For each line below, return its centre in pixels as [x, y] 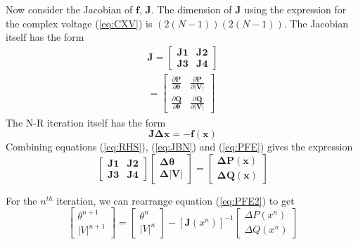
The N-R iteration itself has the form [86, 122]
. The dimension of [191, 9]
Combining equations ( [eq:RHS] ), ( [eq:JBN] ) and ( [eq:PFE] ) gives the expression [179, 147]
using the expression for [295, 9]
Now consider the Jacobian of [69, 9]
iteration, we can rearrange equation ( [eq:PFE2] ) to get [175, 200]
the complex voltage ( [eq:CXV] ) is [79, 23]
